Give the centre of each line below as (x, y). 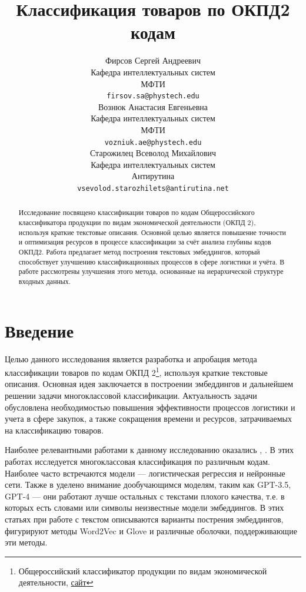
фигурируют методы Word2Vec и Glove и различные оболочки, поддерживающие (151, 530)
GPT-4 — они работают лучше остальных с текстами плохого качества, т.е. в (145, 496)
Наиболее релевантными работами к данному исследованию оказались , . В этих (149, 450)
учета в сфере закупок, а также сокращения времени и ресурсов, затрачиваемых (148, 419)
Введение (39, 330)
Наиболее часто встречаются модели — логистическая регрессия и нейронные (145, 473)
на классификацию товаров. (54, 430)
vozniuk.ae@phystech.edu (153, 142)
